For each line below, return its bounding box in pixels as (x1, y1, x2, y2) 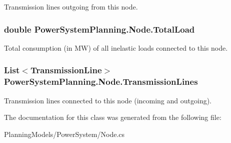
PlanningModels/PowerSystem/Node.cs (4, 128, 125, 139)
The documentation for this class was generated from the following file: (4, 112, 221, 122)
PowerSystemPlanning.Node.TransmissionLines (4, 75, 198, 88)
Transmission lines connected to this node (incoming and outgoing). (4, 95, 212, 105)
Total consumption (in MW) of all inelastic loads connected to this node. (4, 42, 228, 53)
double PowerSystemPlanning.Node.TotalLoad (4, 23, 195, 35)
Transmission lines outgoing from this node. (4, 2, 138, 12)
